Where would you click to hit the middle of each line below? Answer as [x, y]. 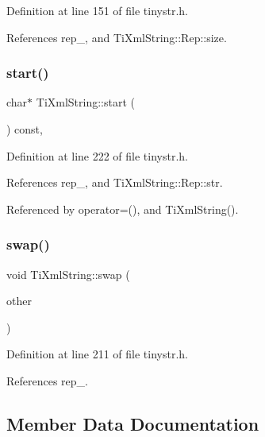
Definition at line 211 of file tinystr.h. [98, 354]
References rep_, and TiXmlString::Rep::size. [117, 37]
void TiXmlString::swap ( [68, 274]
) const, [25, 129]
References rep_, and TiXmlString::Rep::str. [115, 182]
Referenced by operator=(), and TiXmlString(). [123, 209]
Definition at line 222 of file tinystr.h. [98, 155]
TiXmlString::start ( [86, 102]
